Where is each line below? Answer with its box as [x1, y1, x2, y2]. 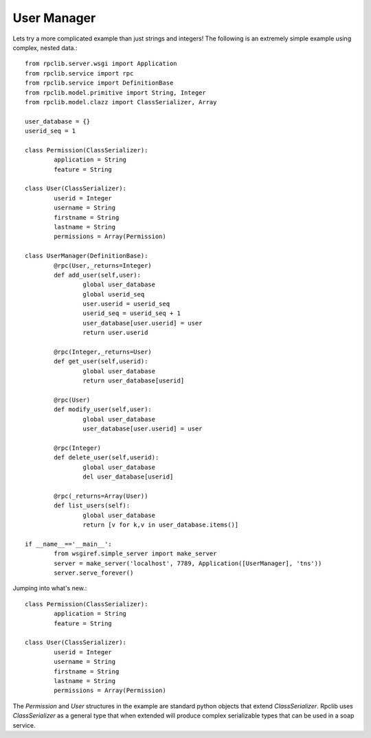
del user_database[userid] [82, 473, 174, 481]
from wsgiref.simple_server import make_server [54, 550, 217, 557]
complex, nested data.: [12, 43, 78, 51]
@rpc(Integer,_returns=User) [54, 348, 153, 356]
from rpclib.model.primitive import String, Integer [25, 89, 206, 96]
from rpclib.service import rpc [25, 69, 134, 77]
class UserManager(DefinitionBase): [25, 252, 148, 260]
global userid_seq [82, 290, 145, 298]
